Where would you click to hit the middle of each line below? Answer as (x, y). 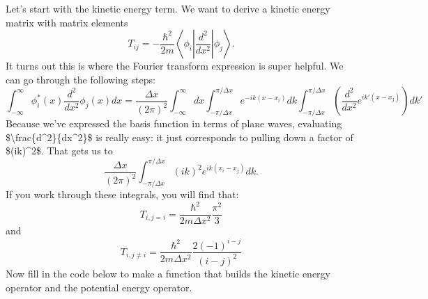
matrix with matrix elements (67, 22)
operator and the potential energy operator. (99, 287)
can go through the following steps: (81, 79)
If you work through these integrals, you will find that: (122, 194)
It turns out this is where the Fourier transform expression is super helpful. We (175, 66)
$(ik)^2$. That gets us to (59, 151)
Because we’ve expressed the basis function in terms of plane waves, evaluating (174, 123)
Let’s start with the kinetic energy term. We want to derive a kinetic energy (168, 8)
